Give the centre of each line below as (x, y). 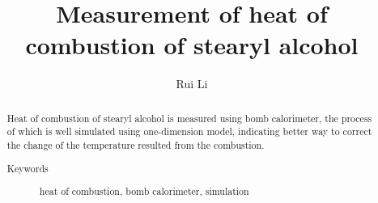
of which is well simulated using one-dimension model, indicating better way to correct (189, 131)
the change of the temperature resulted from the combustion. (136, 145)
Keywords (28, 168)
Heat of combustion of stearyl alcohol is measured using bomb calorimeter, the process (189, 118)
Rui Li (192, 84)
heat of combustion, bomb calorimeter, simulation (144, 191)
